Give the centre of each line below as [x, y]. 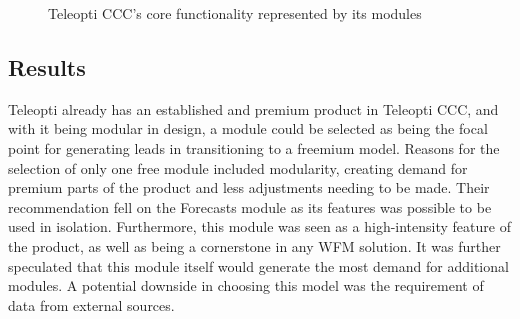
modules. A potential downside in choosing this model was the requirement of [246, 285]
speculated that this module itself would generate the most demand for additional [258, 265]
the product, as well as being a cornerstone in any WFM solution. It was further [254, 245]
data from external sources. [91, 304]
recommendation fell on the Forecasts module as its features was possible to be [250, 206]
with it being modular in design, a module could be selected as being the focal [248, 128]
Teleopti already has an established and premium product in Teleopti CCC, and [253, 108]
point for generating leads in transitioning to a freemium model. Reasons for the [254, 147]
